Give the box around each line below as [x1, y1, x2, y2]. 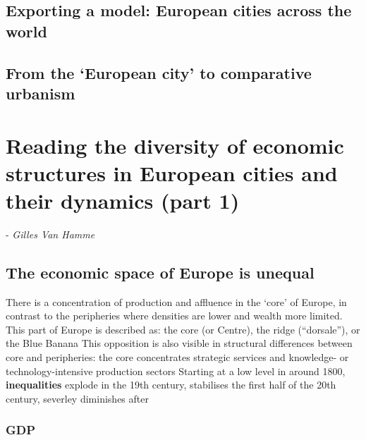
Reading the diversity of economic [6, 130, 344, 159]
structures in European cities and [6, 158, 338, 187]
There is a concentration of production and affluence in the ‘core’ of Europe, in [6, 294, 347, 309]
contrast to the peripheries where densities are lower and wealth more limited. [6, 308, 343, 323]
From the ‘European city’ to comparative [6, 61, 312, 83]
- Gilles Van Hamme [6, 226, 95, 241]
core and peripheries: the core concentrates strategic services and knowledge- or [6, 350, 349, 365]
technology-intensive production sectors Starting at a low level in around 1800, [6, 363, 346, 378]
